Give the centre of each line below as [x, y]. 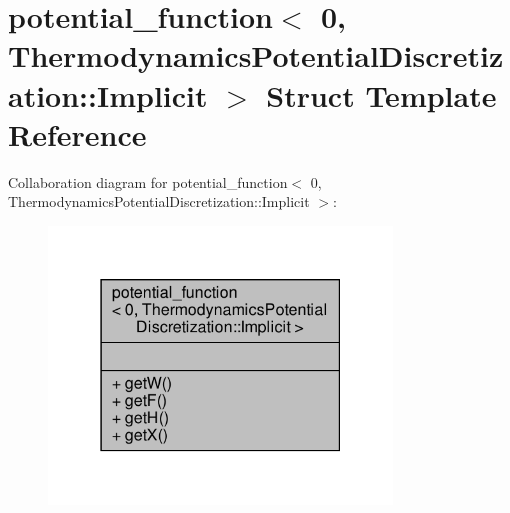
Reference [77, 133]
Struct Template [381, 94]
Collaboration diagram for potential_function [148, 181]
